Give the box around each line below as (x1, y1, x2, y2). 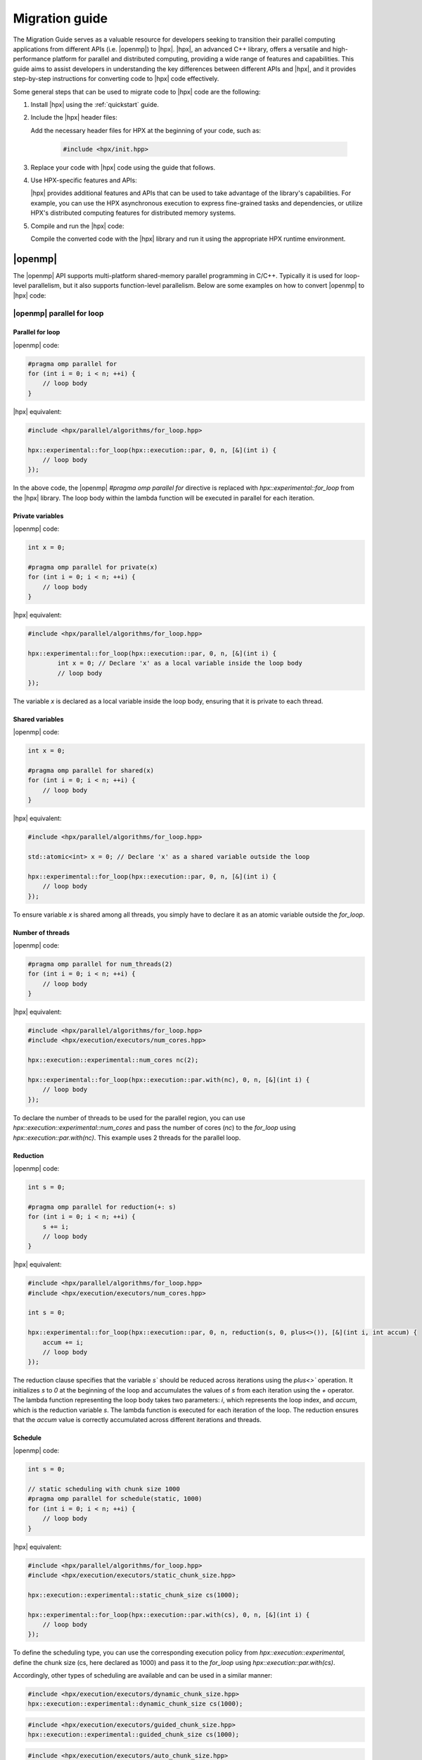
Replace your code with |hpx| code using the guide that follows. (30, 163, 216, 172)
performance (13, 55, 51, 63)
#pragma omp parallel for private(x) (27, 563, 158, 571)
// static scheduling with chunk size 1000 (27, 1485, 181, 1493)
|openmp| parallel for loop (13, 308, 104, 318)
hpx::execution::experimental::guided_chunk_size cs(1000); (27, 1730, 240, 1739)
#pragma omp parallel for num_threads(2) (27, 960, 173, 968)
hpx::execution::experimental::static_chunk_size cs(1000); (27, 1591, 240, 1599)
